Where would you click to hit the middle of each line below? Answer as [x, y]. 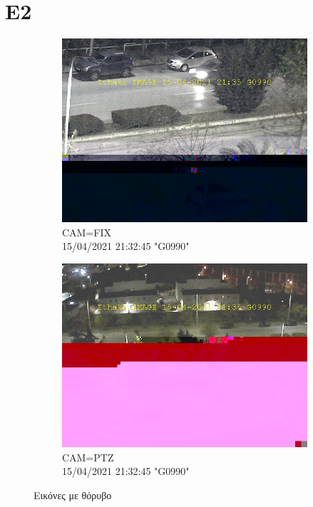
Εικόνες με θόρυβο [73, 495]
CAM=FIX [87, 232]
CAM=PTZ [88, 457]
